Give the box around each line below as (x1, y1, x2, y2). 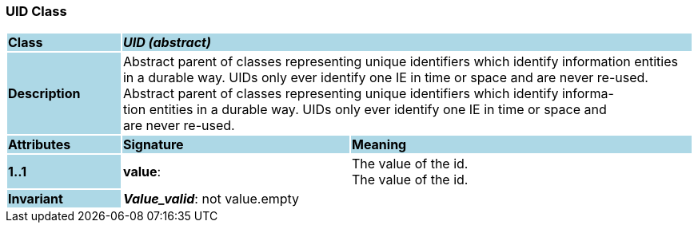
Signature (122, 136, 184, 153)
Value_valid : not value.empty (122, 191, 300, 207)
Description (8, 85, 81, 102)
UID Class (6, 3, 67, 19)
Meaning (351, 136, 407, 153)
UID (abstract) (122, 34, 211, 51)
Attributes (8, 136, 71, 153)
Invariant (8, 191, 63, 207)
